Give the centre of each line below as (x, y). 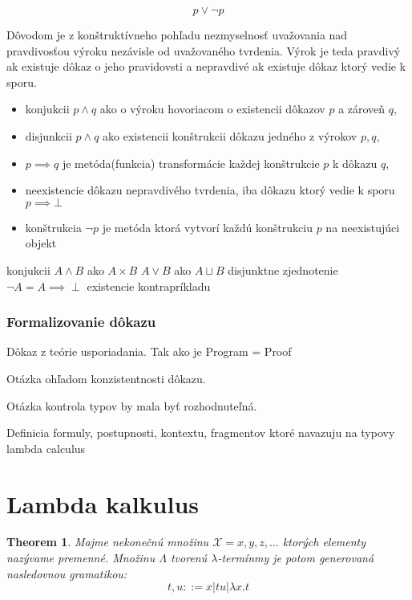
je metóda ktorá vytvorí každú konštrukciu (207, 227)
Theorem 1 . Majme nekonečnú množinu (108, 542)
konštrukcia (53, 227)
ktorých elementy (324, 542)
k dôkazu (355, 163)
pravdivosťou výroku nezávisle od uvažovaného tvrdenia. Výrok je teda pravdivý (204, 50)
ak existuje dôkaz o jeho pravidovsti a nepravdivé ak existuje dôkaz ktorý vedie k (206, 66)
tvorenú (189, 558)
